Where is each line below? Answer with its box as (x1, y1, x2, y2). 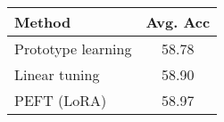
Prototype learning (14, 38, 132, 59)
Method (14, 12, 71, 32)
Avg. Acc (145, 12, 211, 32)
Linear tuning (14, 64, 100, 85)
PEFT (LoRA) (14, 90, 107, 110)
